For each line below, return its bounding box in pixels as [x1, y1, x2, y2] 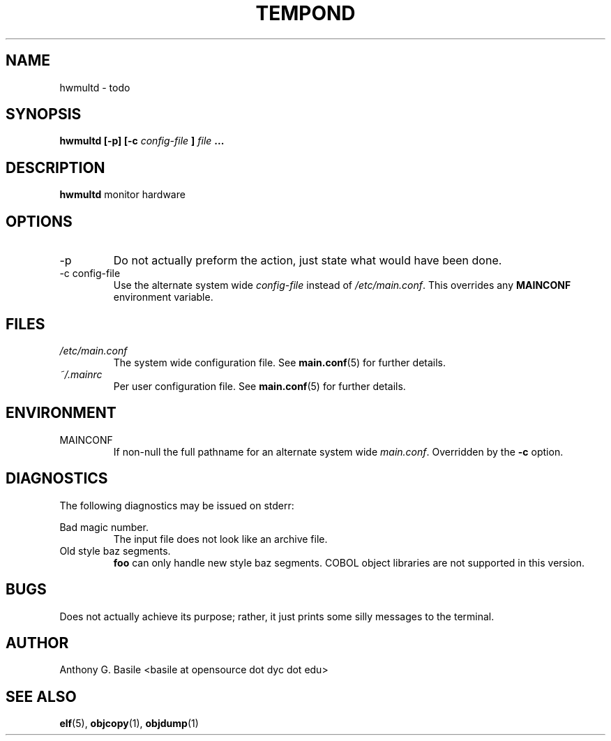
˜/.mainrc [59, 368, 103, 380]
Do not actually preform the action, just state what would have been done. [113, 253, 502, 268]
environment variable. [113, 291, 213, 304]
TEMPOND [255, 1, 356, 25]
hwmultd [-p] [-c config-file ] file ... [59, 135, 225, 147]
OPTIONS [6, 212, 73, 230]
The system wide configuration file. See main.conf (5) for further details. [113, 356, 446, 368]
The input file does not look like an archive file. [113, 532, 328, 545]
